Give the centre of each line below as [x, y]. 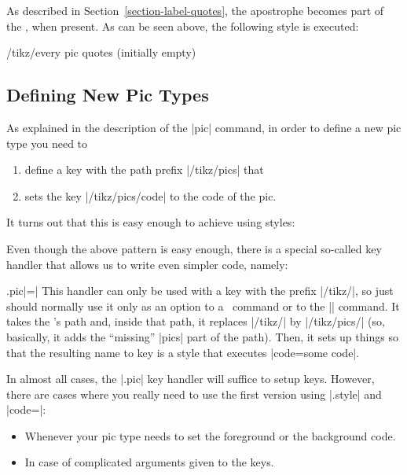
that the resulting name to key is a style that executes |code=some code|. [183, 352]
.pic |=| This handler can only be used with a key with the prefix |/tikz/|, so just [200, 291]
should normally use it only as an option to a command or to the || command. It [203, 306]
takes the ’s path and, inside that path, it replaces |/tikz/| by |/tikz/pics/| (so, [196, 321]
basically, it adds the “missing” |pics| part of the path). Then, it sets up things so [202, 336]
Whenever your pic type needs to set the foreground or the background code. [210, 435]
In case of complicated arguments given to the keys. [149, 462]
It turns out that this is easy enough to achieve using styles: [151, 222]
